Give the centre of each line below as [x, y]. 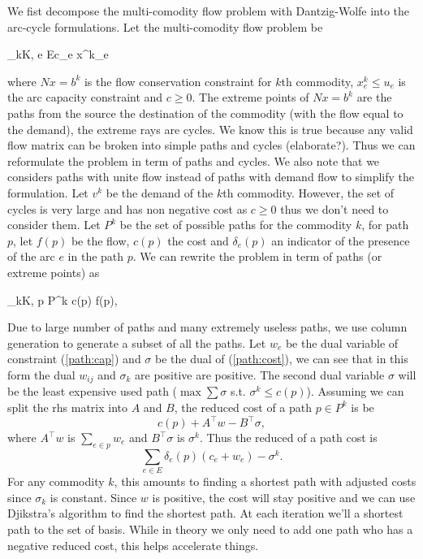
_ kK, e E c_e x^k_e [58, 54]
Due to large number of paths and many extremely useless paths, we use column [207, 327]
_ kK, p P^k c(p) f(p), [63, 299]
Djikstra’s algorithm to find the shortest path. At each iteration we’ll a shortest [205, 513]
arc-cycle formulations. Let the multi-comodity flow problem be [165, 26]
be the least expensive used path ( [93, 391]
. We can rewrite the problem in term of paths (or [257, 256]
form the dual [41, 374]
